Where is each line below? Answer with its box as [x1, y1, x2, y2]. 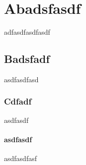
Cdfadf [4, 95, 32, 108]
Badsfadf [4, 51, 50, 66]
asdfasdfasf [4, 153, 37, 164]
